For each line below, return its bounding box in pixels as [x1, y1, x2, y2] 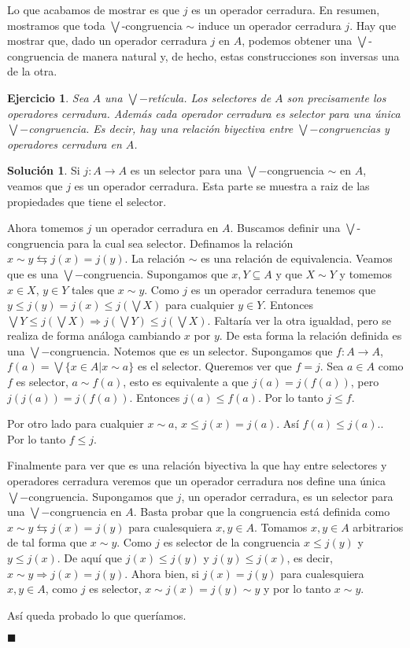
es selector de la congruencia [163, 534, 301, 550]
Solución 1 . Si [7, 162, 80, 179]
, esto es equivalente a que [123, 374, 249, 390]
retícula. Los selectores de [147, 89, 271, 105]
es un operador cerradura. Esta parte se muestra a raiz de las [74, 177, 370, 193]
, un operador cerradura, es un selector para [181, 488, 393, 504]
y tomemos [339, 265, 393, 282]
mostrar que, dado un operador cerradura [7, 32, 207, 49]
